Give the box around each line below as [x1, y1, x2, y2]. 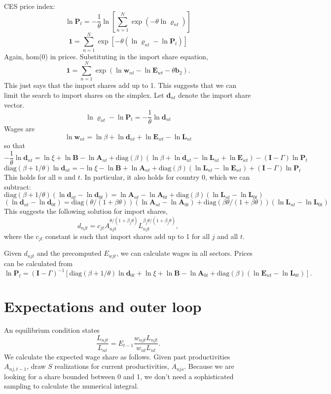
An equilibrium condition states [4, 325, 100, 335]
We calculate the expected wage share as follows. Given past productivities [4, 351, 230, 361]
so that [4, 140, 25, 151]
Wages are [4, 123, 35, 134]
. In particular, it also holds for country [80, 171, 200, 182]
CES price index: [4, 1, 55, 11]
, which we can [205, 171, 250, 182]
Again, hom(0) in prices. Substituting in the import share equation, [4, 51, 208, 61]
